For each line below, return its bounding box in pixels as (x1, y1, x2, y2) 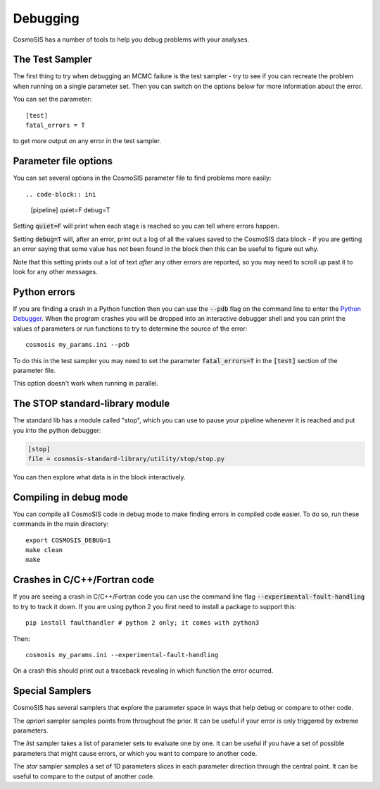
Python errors (13, 286, 75, 298)
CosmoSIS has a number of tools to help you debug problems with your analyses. (13, 35, 250, 44)
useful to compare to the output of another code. (13, 772, 155, 781)
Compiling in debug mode (13, 491, 129, 503)
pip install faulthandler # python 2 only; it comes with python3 (25, 619, 260, 627)
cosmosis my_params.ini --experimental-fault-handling (25, 651, 219, 659)
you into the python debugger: (13, 426, 101, 434)
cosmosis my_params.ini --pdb (25, 341, 130, 349)
